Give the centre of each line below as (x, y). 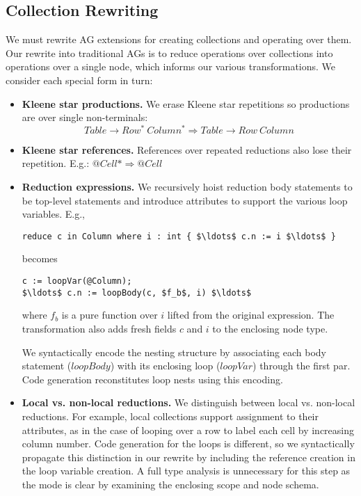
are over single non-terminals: (85, 117)
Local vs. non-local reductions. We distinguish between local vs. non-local (188, 402)
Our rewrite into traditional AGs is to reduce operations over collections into (169, 53)
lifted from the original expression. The (251, 315)
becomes (40, 258)
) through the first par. (302, 366)
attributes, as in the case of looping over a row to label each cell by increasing (188, 430)
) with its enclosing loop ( (165, 366)
